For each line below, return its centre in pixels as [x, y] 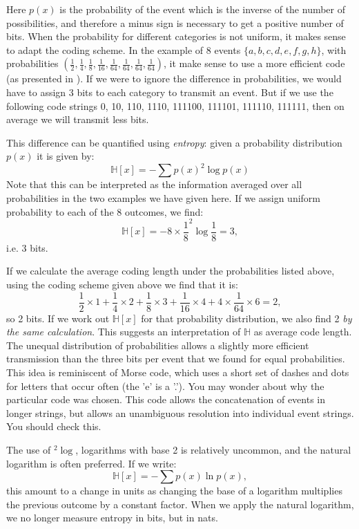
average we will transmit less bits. [78, 119]
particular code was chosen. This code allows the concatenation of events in [166, 399]
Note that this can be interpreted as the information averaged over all [154, 184]
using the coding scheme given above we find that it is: [122, 284]
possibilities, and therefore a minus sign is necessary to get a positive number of [175, 22]
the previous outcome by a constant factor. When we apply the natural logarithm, [180, 504]
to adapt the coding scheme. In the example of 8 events [124, 49]
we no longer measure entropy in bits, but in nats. [112, 518]
